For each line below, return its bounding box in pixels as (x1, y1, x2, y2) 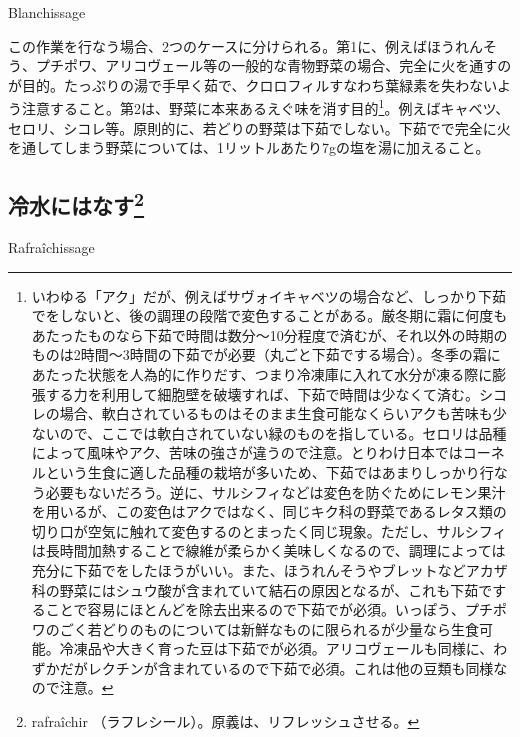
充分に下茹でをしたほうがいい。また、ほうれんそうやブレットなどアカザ (31, 559, 508, 580)
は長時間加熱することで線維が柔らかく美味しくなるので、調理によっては (31, 540, 506, 561)
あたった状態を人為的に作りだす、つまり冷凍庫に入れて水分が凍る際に (31, 363, 493, 384)
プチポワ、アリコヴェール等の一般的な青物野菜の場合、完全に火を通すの (35, 55, 512, 76)
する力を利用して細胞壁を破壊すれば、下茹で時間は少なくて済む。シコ (45, 383, 507, 404)
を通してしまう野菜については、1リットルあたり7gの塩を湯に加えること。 (8, 137, 490, 158)
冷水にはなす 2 (8, 186, 145, 221)
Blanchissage (8, 2, 86, 22)
